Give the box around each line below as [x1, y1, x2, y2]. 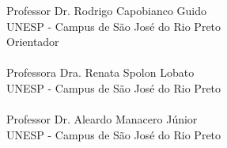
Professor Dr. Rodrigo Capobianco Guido [6, 2, 207, 18]
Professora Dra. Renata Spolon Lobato [6, 64, 195, 81]
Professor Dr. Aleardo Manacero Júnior [6, 111, 198, 127]
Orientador [6, 33, 59, 50]
